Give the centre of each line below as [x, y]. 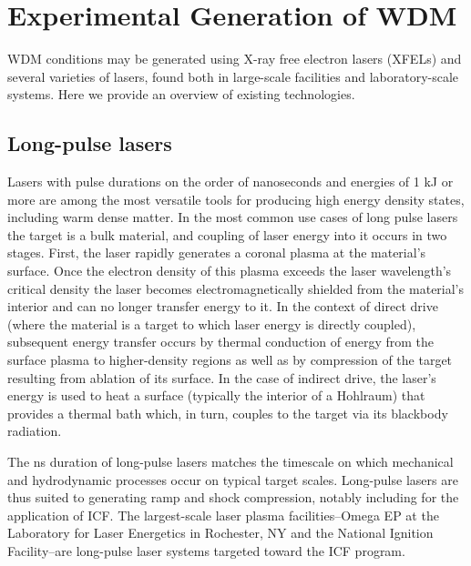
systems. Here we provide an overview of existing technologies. [181, 94]
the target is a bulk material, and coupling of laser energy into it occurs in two [227, 234]
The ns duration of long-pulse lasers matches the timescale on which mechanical [230, 462]
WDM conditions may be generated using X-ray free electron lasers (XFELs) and [235, 59]
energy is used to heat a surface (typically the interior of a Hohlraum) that [216, 395]
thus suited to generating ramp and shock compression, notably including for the [233, 497]
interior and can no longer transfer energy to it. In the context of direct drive [223, 306]
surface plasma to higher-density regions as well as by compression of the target [230, 360]
